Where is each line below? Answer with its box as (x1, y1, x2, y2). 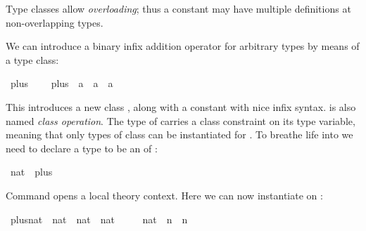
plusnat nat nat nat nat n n (10, 211, 188, 226)
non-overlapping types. (6, 15, 103, 29)
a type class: (6, 52, 59, 67)
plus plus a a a (10, 76, 113, 91)
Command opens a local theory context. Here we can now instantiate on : (6, 187, 323, 202)
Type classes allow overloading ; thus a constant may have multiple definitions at (6, 1, 351, 15)
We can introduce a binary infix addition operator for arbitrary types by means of (6, 39, 360, 53)
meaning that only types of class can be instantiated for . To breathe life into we (6, 127, 353, 142)
